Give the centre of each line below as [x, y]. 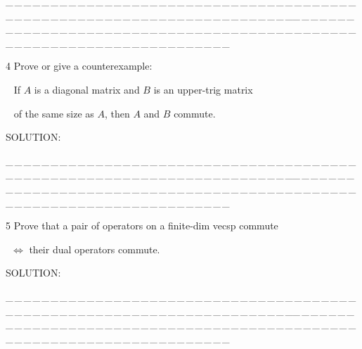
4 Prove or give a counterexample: [79, 66]
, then [117, 113]
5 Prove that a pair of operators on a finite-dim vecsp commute [142, 226]
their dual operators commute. [95, 249]
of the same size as [54, 113]
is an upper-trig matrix [203, 89]
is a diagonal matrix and [87, 89]
